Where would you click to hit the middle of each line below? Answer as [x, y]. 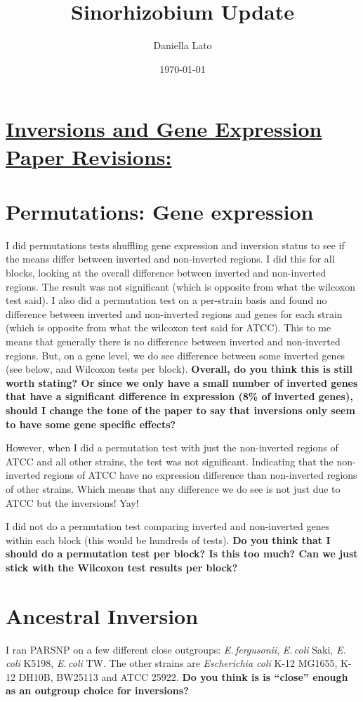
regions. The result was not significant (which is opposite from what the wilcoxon [180, 286]
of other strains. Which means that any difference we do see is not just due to [173, 488]
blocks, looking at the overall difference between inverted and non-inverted [166, 272]
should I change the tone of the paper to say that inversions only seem [180, 410]
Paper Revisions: [89, 156]
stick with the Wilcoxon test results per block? [122, 567]
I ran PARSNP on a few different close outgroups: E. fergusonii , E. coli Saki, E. [176, 649]
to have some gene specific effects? [91, 424]
